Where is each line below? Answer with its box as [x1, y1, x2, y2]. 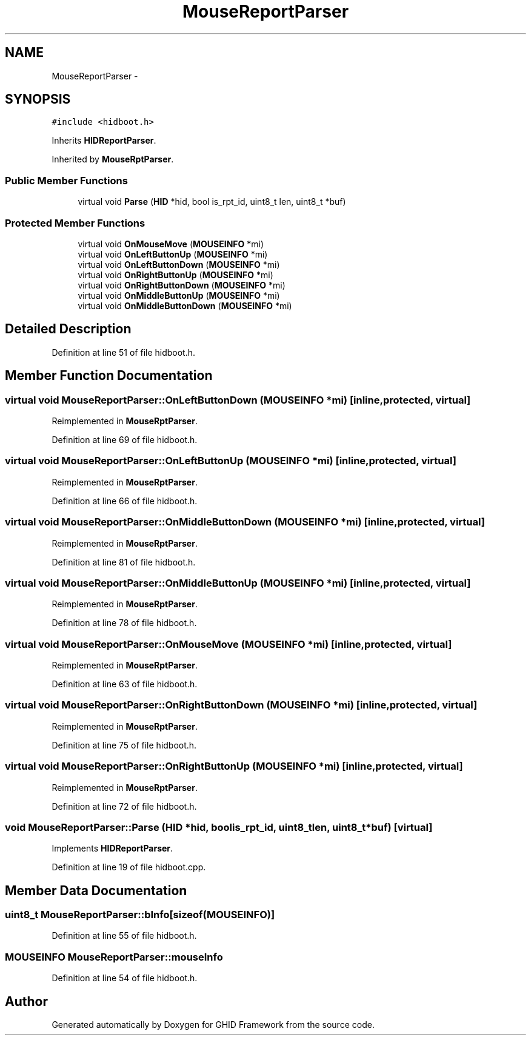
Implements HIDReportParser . [52, 843, 173, 854]
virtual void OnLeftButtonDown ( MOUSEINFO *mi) [78, 259, 280, 270]
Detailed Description [5, 321, 132, 337]
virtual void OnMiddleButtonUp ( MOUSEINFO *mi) [78, 290, 280, 301]
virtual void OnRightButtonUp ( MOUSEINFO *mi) [78, 269, 273, 280]
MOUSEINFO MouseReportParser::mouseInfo [5, 950, 223, 963]
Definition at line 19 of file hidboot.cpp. [52, 862, 206, 873]
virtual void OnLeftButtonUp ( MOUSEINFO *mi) [78, 248, 268, 259]
